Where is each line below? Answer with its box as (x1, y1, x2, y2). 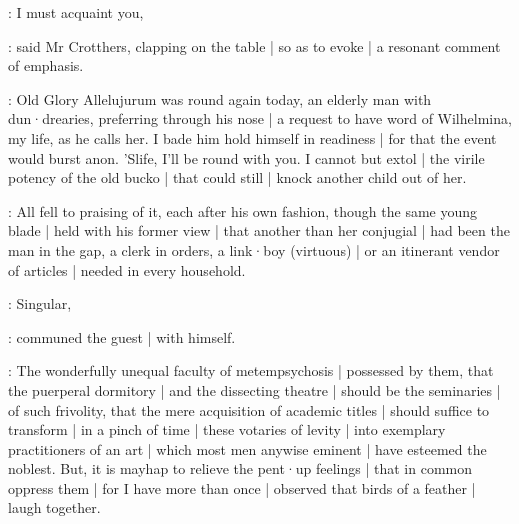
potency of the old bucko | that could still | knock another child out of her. (8, 167, 467, 188)
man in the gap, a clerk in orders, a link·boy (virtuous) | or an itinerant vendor (8, 239, 500, 260)
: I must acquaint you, (8, 2, 144, 22)
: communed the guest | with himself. (8, 326, 236, 347)
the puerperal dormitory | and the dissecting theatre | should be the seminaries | (8, 379, 501, 400)
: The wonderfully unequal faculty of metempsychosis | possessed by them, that (8, 360, 494, 381)
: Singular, (8, 293, 72, 314)
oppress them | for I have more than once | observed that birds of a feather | (8, 477, 476, 498)
